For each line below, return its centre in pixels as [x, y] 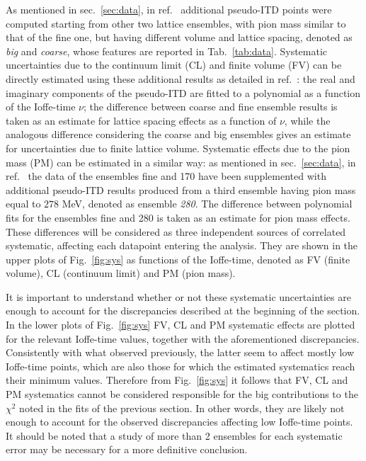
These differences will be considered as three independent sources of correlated [176, 231]
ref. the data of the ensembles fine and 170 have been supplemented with [166, 176]
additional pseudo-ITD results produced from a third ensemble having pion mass [181, 189]
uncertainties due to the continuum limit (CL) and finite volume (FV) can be [174, 65]
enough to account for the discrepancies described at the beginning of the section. [183, 311]
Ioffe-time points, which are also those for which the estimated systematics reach [181, 366]
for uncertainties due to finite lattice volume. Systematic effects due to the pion [178, 148]
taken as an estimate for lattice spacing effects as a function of [141, 120]
